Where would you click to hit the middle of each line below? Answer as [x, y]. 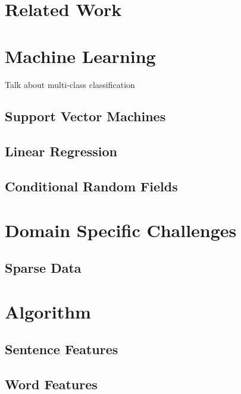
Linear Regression [61, 151]
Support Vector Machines [85, 116]
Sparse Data [43, 268]
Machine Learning [80, 56]
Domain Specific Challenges [121, 230]
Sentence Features [62, 349]
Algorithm [48, 311]
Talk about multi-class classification [70, 84]
